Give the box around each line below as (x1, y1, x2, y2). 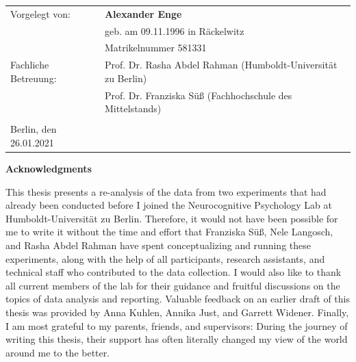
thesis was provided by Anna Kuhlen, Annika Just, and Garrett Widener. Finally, (5, 305, 349, 320)
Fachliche (10, 57, 49, 72)
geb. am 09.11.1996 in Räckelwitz (104, 23, 244, 38)
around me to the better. (5, 345, 110, 359)
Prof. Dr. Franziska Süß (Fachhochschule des (104, 88, 292, 102)
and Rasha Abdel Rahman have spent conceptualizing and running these (5, 238, 311, 253)
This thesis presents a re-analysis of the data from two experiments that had (5, 184, 327, 198)
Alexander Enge (104, 6, 182, 21)
